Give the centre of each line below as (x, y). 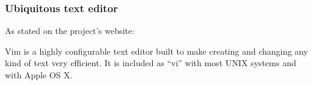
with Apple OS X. (39, 75)
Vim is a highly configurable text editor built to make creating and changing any (156, 51)
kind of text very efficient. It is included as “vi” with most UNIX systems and (151, 63)
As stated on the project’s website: (70, 31)
